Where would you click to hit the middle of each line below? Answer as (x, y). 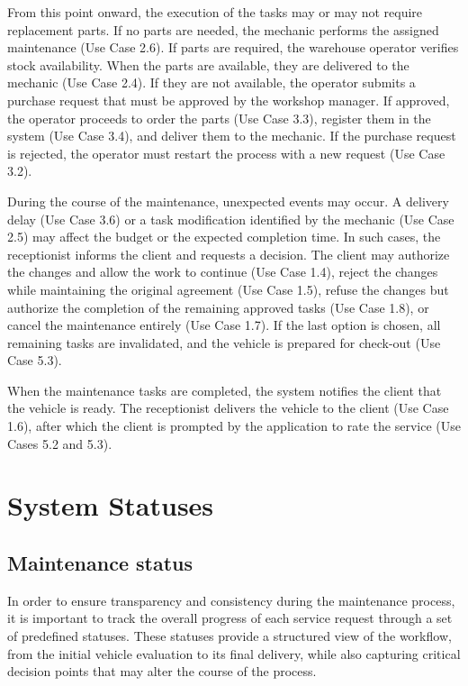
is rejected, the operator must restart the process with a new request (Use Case (226, 153)
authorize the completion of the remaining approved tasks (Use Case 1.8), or (218, 307)
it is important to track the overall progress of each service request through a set (230, 618)
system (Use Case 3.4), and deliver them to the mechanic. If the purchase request (232, 136)
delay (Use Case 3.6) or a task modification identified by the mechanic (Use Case (231, 219)
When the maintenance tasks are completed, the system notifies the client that (225, 390)
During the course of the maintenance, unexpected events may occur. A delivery (228, 201)
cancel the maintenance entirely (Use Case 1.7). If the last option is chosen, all (224, 325)
